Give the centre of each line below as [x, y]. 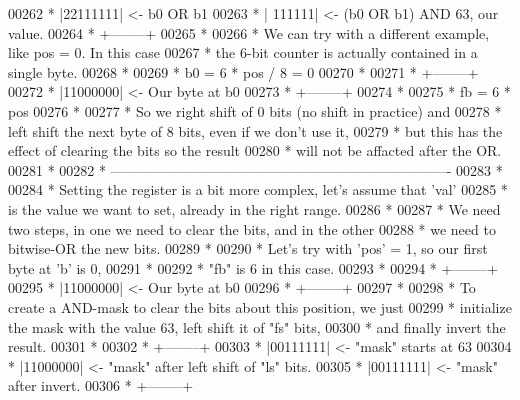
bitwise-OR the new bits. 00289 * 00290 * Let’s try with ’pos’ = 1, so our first [248, 248]
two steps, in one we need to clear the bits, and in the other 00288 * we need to [252, 228]
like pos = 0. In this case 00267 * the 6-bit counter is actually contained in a [243, 52]
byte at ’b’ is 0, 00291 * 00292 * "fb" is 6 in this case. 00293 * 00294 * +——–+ [253, 267]
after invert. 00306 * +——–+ [101, 385]
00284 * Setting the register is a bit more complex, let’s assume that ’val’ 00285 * [258, 189]
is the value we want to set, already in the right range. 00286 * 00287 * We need [254, 208]
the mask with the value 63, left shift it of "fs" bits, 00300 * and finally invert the [257, 326]
